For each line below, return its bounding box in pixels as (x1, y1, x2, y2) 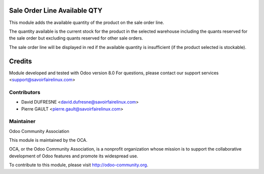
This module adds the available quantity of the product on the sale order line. (9, 20, 164, 25)
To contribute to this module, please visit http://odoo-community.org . (9, 162, 149, 168)
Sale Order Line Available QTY (9, 6, 103, 15)
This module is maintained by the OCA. (9, 137, 88, 143)
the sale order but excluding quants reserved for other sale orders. (9, 35, 143, 41)
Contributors (9, 88, 41, 95)
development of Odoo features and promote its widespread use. (9, 153, 138, 159)
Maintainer (9, 118, 36, 125)
